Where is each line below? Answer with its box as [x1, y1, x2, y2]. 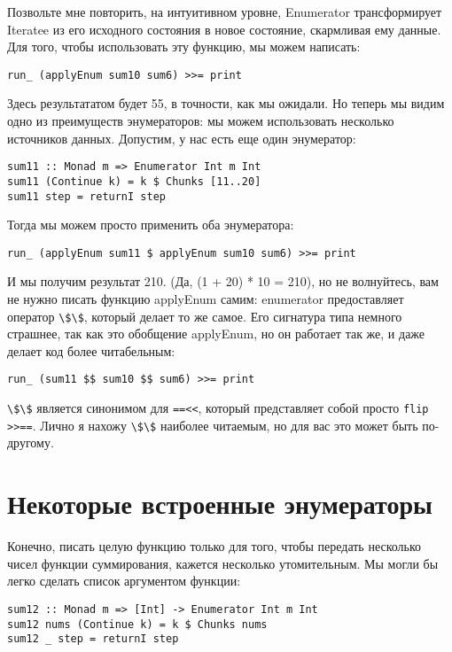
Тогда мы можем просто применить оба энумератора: [7, 215, 294, 234]
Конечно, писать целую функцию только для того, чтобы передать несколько [7, 537, 422, 555]
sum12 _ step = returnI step [7, 633, 179, 646]
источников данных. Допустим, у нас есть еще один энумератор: [7, 128, 356, 147]
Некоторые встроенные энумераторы [7, 485, 433, 522]
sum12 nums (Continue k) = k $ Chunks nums [7, 617, 268, 631]
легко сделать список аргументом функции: [7, 571, 241, 590]
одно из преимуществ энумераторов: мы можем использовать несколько [7, 112, 394, 130]
